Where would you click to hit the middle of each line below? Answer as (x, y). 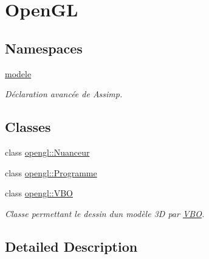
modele (18, 73)
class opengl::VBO (39, 193)
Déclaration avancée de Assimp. (64, 94)
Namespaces (44, 48)
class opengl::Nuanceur (47, 152)
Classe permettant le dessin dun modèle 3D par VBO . (105, 213)
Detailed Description (71, 246)
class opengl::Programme (51, 172)
